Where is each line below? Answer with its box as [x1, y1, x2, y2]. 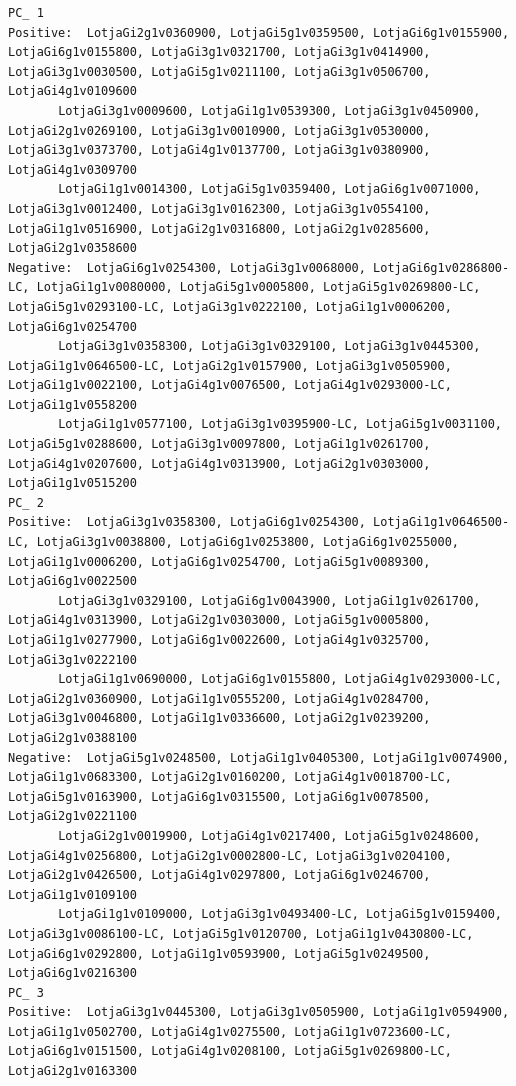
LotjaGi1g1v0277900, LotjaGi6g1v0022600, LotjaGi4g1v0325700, [8, 633, 431, 647]
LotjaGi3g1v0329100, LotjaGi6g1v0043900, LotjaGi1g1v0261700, [58, 593, 481, 608]
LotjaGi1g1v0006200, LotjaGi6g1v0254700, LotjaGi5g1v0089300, [8, 554, 431, 569]
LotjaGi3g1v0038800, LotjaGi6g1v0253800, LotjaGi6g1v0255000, [36, 535, 460, 550]
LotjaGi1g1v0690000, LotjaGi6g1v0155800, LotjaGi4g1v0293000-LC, [58, 672, 502, 687]
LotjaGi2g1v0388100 [8, 730, 137, 745]
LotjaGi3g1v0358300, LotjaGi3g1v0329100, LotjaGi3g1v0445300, [58, 339, 481, 354]
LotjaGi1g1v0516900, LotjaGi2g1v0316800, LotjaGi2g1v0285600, [8, 221, 431, 236]
